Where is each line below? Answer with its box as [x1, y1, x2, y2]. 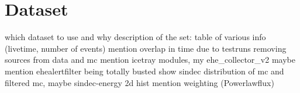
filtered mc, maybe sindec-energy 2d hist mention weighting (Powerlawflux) [5, 76, 274, 88]
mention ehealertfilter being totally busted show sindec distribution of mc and [5, 65, 284, 77]
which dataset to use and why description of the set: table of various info [5, 31, 266, 43]
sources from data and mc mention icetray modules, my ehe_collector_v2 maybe [5, 53, 295, 66]
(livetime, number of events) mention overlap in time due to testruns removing [5, 42, 287, 54]
